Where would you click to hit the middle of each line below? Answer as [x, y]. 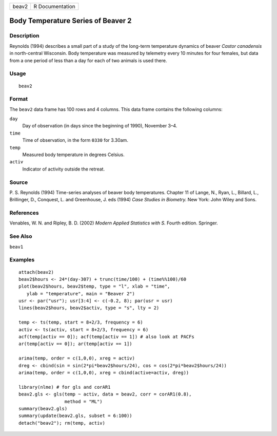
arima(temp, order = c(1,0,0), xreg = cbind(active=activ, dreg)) [104, 373]
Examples [22, 260]
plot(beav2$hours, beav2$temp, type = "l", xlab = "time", [94, 287]
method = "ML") [83, 401]
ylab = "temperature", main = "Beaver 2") [81, 293]
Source [19, 182]
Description [24, 36]
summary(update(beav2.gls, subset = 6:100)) [76, 416]
